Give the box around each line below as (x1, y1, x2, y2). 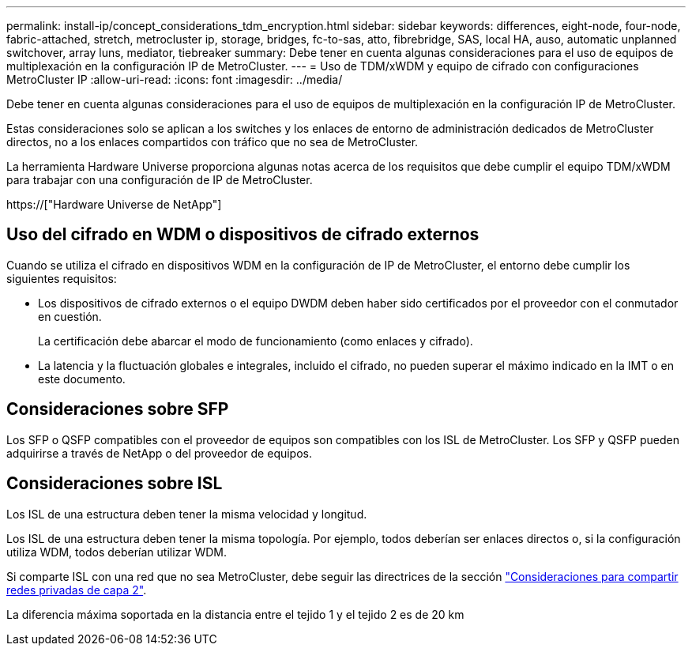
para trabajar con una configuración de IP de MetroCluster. (6, 173, 313, 187)
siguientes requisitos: (6, 271, 117, 285)
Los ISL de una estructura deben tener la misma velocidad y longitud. (6, 507, 367, 521)
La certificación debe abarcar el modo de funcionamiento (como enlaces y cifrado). (38, 334, 473, 348)
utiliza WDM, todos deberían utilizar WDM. (6, 545, 227, 559)
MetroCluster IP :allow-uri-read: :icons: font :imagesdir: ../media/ (6, 73, 343, 86)
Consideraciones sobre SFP (6, 399, 229, 420)
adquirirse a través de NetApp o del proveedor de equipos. (6, 446, 313, 460)
